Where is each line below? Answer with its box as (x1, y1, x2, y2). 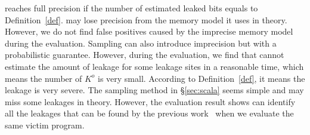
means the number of (5, 72, 82, 84)
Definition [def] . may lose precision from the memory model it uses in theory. (5, 13, 287, 26)
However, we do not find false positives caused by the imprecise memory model (5, 25, 293, 38)
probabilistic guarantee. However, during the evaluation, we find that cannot (5, 48, 284, 61)
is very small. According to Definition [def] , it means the (97, 72, 305, 84)
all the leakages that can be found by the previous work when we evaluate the (5, 107, 294, 119)
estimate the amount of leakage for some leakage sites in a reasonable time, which (5, 60, 304, 72)
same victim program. (5, 118, 85, 131)
